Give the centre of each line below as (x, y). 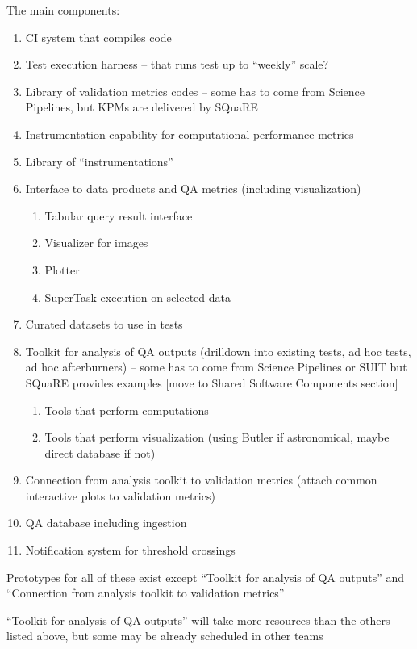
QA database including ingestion (106, 523)
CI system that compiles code (98, 37)
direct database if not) (100, 452)
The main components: (63, 10)
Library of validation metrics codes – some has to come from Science (195, 91)
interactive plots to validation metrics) (120, 495)
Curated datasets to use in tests (104, 324)
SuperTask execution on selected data (138, 297)
